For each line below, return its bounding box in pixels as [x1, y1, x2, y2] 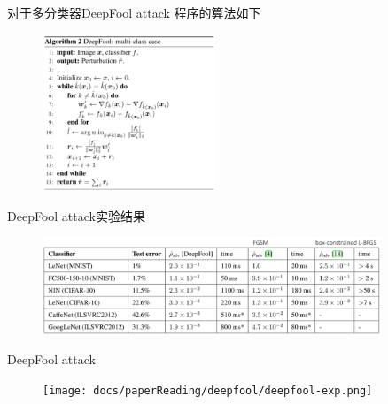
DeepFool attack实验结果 [7, 206, 145, 225]
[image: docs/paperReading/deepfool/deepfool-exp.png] [43, 384, 373, 397]
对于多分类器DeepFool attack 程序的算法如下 [7, 4, 261, 21]
